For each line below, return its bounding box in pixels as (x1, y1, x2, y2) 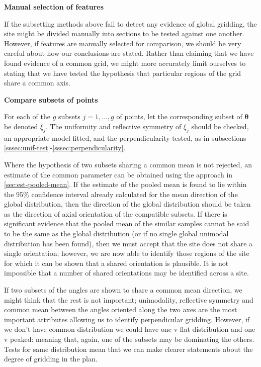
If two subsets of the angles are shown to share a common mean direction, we (4, 285, 242, 295)
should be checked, (191, 121, 249, 131)
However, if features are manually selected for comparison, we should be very (4, 38, 241, 48)
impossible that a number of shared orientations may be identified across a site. (4, 267, 249, 278)
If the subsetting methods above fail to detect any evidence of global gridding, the (4, 18, 257, 29)
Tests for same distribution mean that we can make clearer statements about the (4, 343, 253, 354)
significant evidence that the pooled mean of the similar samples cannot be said (4, 218, 249, 229)
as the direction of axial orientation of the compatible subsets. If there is (4, 208, 227, 219)
